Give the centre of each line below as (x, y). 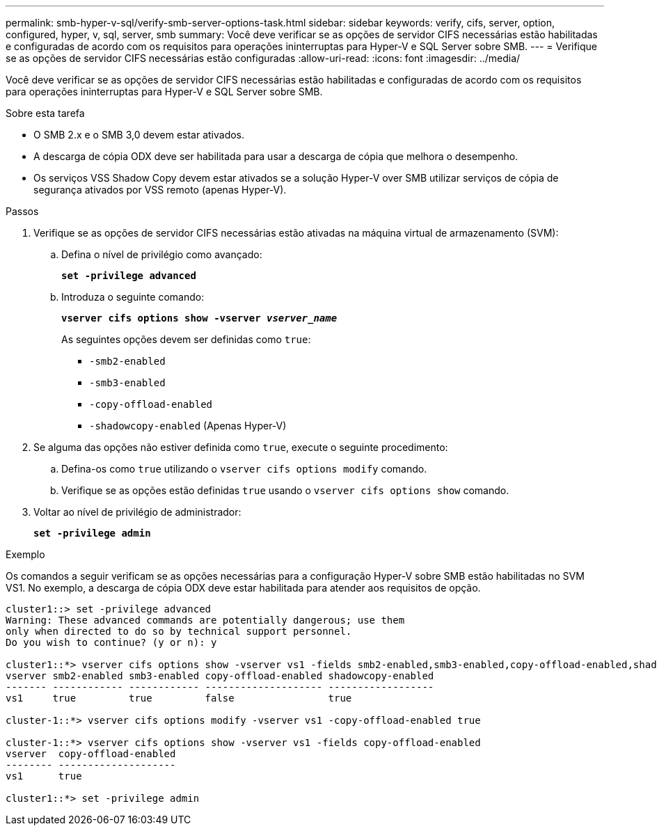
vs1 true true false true (179, 698)
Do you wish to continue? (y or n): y (111, 642)
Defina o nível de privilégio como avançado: (162, 254)
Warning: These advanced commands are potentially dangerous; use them (205, 620)
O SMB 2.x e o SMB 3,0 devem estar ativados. (139, 135)
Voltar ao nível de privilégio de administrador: (137, 512)
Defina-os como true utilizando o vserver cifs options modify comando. (244, 469)
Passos (22, 211)
